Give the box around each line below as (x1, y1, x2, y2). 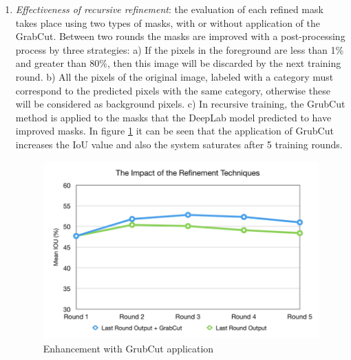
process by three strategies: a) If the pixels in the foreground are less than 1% (15, 42, 344, 57)
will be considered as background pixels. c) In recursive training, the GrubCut (15, 97, 345, 111)
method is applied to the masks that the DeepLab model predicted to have (15, 110, 332, 124)
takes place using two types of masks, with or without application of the (15, 15, 320, 30)
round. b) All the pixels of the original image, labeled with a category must (15, 69, 334, 83)
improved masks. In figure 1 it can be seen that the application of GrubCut (15, 123, 334, 138)
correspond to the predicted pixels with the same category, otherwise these (15, 83, 330, 97)
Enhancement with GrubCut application (43, 341, 214, 356)
